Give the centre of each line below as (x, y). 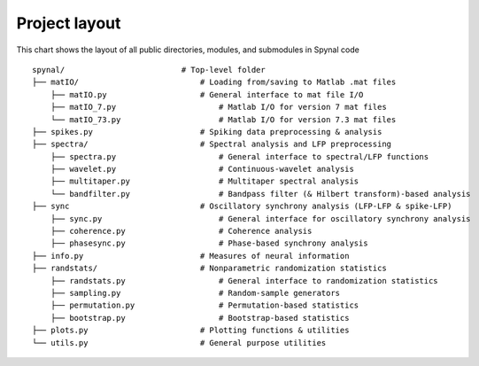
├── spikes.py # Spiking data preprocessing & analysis (207, 132)
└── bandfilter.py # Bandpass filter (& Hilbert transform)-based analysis (260, 194)
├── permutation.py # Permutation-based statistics (205, 305)
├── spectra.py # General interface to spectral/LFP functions (239, 156)
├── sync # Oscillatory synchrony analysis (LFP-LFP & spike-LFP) (242, 206)
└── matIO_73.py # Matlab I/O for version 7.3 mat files (223, 119)
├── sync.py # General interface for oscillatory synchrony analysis (260, 218)
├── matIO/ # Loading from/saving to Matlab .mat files (214, 82)
